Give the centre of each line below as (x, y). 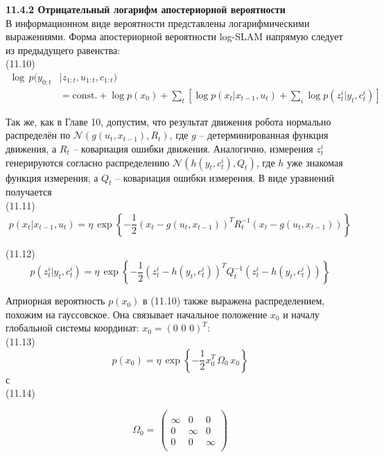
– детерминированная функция (264, 135)
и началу (301, 314)
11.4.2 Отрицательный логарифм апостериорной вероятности (146, 9)
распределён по (38, 135)
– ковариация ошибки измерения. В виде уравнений (225, 177)
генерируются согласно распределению (88, 162)
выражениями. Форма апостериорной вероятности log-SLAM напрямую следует (174, 36)
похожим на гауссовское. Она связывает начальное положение (137, 314)
